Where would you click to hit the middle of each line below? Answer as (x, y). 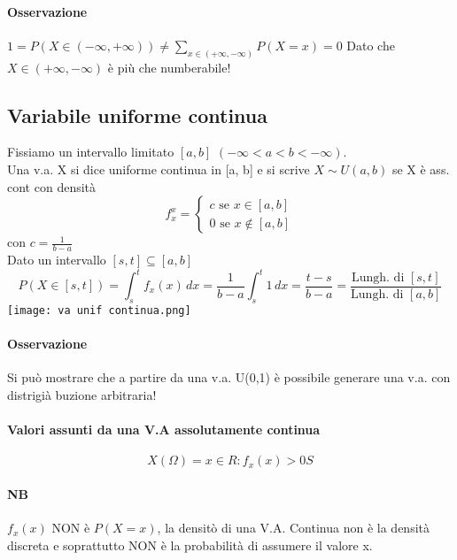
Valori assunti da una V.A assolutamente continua (164, 430)
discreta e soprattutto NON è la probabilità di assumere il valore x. (190, 545)
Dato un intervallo (57, 260)
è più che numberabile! (169, 67)
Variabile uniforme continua (137, 115)
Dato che (371, 45)
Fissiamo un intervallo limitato (91, 152)
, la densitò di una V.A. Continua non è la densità (293, 528)
